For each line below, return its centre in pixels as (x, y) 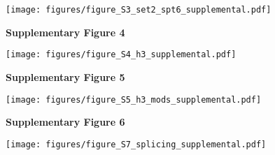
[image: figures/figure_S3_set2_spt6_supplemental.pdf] (139, 10)
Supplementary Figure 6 (65, 122)
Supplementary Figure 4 (65, 32)
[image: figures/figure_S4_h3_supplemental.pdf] (121, 55)
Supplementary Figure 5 (65, 76)
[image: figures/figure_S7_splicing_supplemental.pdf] (136, 144)
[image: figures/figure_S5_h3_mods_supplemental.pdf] (134, 99)
